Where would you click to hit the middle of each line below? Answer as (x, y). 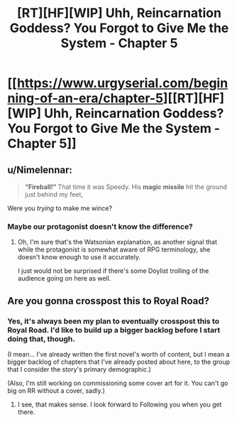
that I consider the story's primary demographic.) (79, 369)
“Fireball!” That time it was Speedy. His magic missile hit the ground (126, 187)
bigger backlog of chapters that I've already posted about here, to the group (119, 362)
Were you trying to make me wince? (60, 208)
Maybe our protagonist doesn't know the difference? (100, 227)
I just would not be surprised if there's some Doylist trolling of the (113, 271)
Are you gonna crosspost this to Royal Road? (108, 301)
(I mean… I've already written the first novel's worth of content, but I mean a (118, 354)
